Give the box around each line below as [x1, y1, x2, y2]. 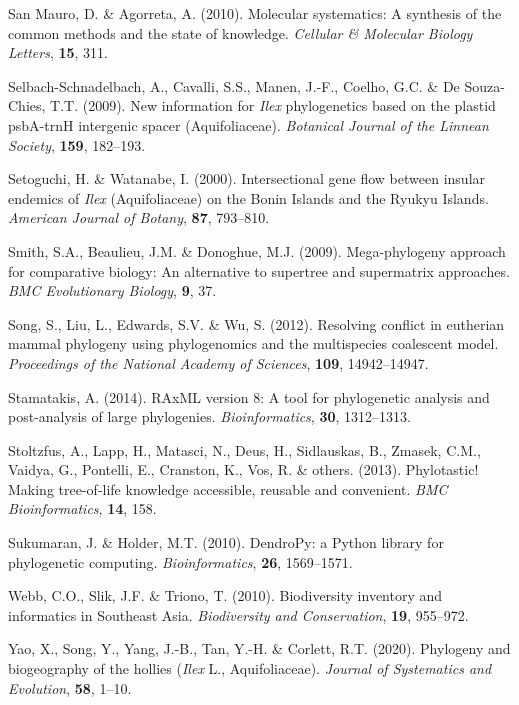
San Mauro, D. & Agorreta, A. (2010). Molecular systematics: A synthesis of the [8, 3, 502, 23]
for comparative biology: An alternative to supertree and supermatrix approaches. [8, 260, 510, 281]
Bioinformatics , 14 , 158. [8, 498, 157, 519]
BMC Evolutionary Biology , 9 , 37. [8, 280, 217, 301]
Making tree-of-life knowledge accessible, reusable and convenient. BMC [8, 478, 448, 499]
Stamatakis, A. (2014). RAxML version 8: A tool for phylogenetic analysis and [8, 386, 490, 407]
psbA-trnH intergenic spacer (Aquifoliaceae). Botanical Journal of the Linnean [8, 114, 489, 135]
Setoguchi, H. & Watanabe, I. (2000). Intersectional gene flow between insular [8, 168, 486, 189]
